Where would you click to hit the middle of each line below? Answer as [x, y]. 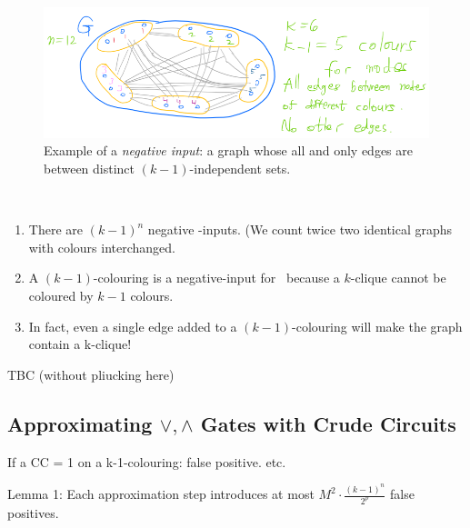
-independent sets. [240, 169]
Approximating [80, 423]
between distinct [90, 169]
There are [55, 229]
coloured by [61, 295]
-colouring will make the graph [377, 326]
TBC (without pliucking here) [91, 374]
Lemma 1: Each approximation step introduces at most [161, 494]
